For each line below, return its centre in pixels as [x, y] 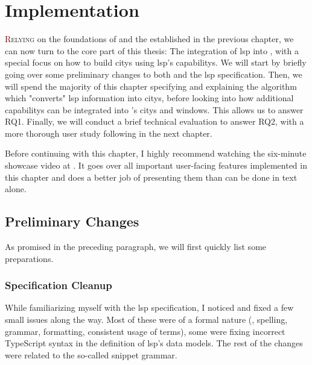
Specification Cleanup [59, 285]
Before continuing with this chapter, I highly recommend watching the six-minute [156, 153]
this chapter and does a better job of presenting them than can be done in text [151, 177]
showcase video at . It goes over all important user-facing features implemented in [156, 165]
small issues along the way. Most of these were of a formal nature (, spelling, [146, 320]
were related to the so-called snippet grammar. [91, 354]
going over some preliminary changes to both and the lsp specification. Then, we [154, 74]
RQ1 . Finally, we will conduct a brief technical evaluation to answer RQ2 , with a [154, 121]
